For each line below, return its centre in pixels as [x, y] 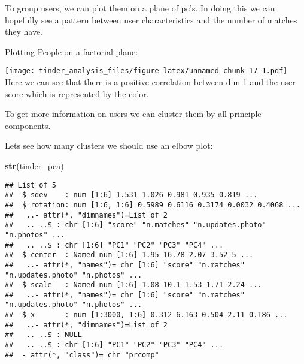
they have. [24, 31]
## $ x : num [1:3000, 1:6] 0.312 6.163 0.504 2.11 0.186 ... [146, 315]
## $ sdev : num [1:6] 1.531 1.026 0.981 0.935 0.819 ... [131, 195]
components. [28, 125]
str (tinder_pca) [34, 166]
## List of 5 [31, 185]
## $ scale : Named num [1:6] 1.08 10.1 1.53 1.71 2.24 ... [133, 285]
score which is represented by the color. [77, 93]
